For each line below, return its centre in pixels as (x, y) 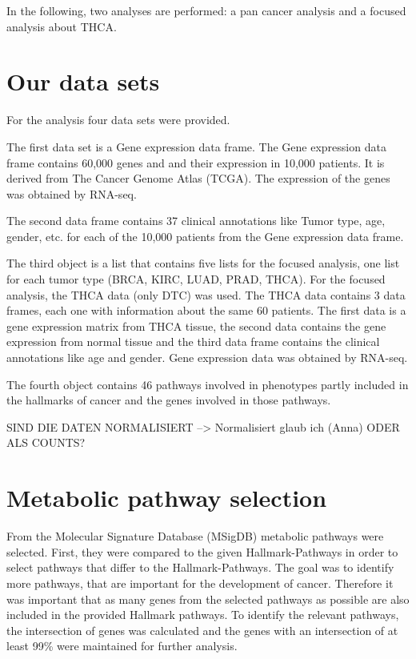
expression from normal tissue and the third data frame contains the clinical (193, 342)
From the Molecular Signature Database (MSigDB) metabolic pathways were (195, 536)
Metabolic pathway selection (167, 498)
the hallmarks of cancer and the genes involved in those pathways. (169, 400)
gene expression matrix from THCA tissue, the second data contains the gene (196, 325)
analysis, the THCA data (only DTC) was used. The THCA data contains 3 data (206, 294)
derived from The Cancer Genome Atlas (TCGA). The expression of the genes (198, 178)
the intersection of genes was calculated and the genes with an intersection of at (202, 630)
